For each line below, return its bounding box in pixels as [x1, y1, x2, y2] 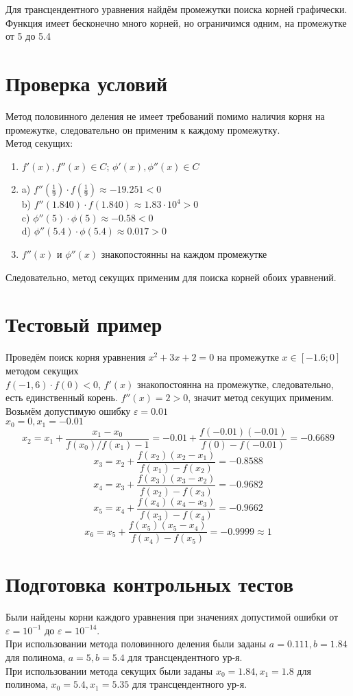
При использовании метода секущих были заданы [5, 663, 213, 677]
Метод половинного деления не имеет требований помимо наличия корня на [5, 108, 325, 123]
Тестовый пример [5, 310, 162, 338]
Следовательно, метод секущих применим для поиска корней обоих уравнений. [5, 269, 337, 284]
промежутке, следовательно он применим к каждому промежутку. [5, 122, 280, 136]
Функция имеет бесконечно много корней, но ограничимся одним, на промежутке [5, 15, 347, 29]
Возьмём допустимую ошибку [5, 403, 131, 418]
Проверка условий [5, 69, 168, 97]
